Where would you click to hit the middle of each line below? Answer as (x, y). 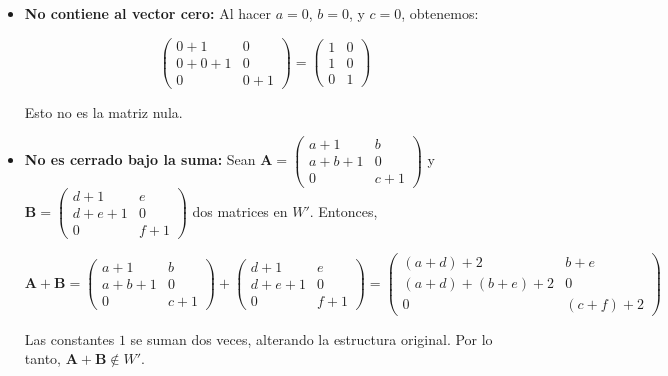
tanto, (42, 358)
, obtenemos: (440, 13)
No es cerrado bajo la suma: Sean (140, 159)
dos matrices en (240, 210)
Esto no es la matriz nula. (103, 111)
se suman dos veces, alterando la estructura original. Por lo (311, 338)
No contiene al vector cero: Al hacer (147, 13)
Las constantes (69, 338)
